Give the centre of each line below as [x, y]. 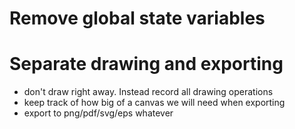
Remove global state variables [137, 18]
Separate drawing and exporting [146, 64]
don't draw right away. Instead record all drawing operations [148, 92]
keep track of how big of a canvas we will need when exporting [154, 103]
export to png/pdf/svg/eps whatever [98, 113]
